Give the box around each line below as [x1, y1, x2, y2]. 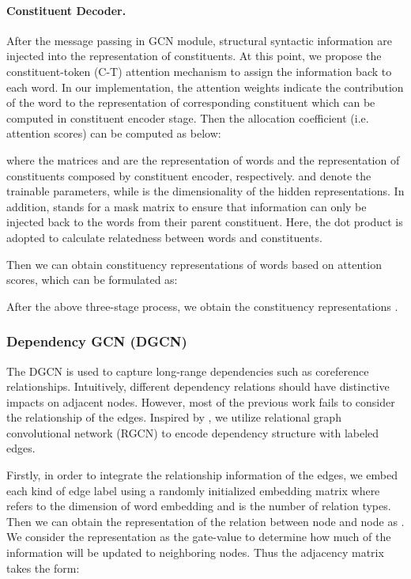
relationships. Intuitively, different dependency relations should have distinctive [6, 378, 390, 395]
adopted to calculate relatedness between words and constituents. [6, 229, 322, 245]
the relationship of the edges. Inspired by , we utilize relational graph [6, 409, 341, 426]
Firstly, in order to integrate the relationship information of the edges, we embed [6, 467, 398, 483]
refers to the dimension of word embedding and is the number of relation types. [6, 498, 391, 514]
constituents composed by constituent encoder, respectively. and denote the [6, 167, 371, 184]
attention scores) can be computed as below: [6, 125, 221, 142]
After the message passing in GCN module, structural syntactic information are [6, 32, 393, 48]
